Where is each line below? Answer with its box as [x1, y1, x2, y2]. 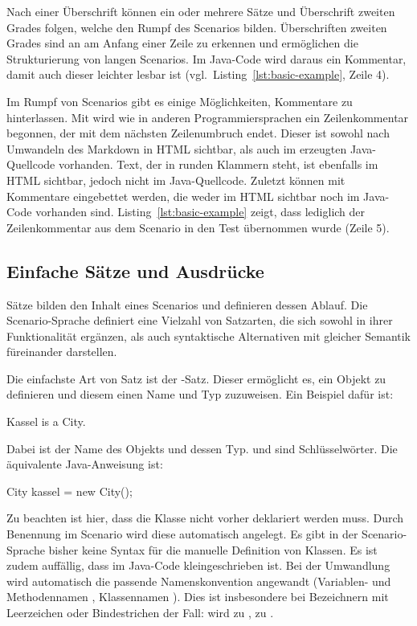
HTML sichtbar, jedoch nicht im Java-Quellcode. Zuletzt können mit [6, 171, 345, 188]
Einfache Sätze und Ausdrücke [6, 258, 264, 283]
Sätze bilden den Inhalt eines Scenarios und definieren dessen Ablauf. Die [6, 296, 368, 313]
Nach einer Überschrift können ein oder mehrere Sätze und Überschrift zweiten [6, 3, 395, 19]
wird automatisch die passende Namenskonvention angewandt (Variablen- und [6, 572, 391, 589]
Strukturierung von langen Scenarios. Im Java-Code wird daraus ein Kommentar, [6, 50, 407, 67]
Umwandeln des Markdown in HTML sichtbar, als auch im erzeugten [6, 140, 347, 157]
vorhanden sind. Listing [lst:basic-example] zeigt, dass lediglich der [35, 203, 366, 220]
